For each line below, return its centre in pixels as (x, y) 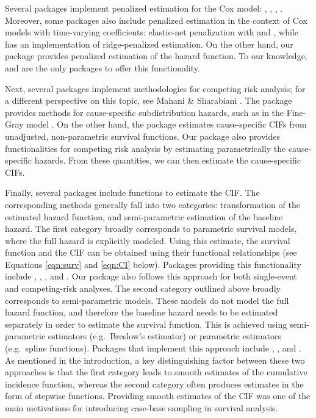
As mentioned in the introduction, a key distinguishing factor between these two (155, 360)
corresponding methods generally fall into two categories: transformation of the (153, 204)
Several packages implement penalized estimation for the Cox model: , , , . (144, 8)
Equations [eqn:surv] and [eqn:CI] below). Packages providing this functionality (153, 264)
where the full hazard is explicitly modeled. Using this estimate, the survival (148, 240)
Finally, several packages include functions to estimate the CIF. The (132, 193)
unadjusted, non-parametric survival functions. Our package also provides (142, 136)
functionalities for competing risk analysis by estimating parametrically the (145, 148)
